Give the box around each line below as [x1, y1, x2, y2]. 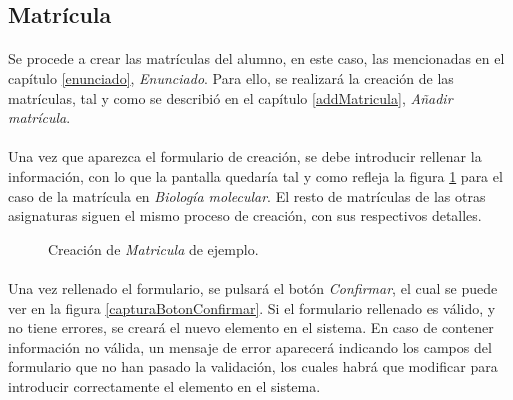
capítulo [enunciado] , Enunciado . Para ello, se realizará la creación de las [8, 67, 454, 88]
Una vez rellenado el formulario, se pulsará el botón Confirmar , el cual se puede [8, 277, 498, 298]
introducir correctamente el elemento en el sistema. [8, 375, 321, 396]
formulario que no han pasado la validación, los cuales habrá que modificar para [8, 356, 498, 377]
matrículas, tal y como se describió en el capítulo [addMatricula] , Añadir [8, 87, 453, 108]
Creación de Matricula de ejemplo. [48, 238, 259, 259]
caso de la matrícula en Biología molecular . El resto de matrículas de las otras [8, 185, 486, 206]
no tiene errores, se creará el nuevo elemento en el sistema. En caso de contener [8, 317, 494, 338]
